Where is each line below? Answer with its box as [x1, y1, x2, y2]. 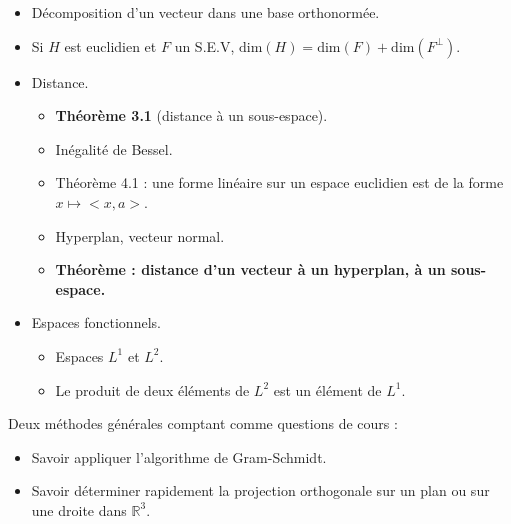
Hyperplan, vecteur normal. [55, 225, 225, 246]
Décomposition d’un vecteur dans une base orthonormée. [31, 2, 380, 22]
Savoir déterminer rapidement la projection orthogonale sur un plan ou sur [31, 480, 490, 501]
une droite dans [31, 499, 127, 520]
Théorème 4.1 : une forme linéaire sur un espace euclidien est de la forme [55, 172, 504, 193]
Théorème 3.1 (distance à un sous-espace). [55, 105, 328, 126]
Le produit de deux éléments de [55, 379, 250, 400]
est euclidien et [64, 35, 157, 56]
